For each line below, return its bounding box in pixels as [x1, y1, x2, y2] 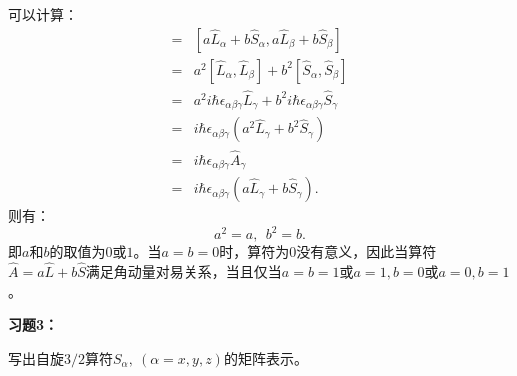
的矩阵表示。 [223, 347, 308, 368]
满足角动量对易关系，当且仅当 [85, 261, 282, 282]
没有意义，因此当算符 [296, 241, 437, 262]
